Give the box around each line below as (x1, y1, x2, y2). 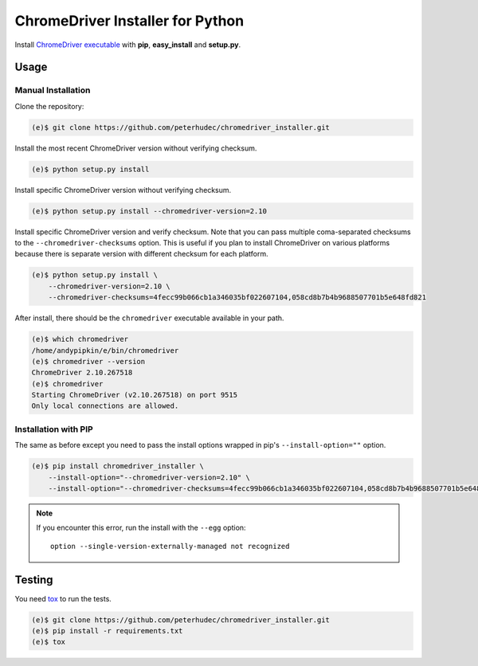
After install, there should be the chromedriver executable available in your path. (14, 313, 284, 323)
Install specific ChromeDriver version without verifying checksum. (14, 185, 232, 194)
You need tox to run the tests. (14, 594, 112, 603)
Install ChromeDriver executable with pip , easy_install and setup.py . (14, 40, 241, 49)
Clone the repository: (14, 101, 84, 111)
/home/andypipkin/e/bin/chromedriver (31, 346, 179, 355)
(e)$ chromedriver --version (31, 357, 146, 366)
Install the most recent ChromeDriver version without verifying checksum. (14, 143, 257, 153)
